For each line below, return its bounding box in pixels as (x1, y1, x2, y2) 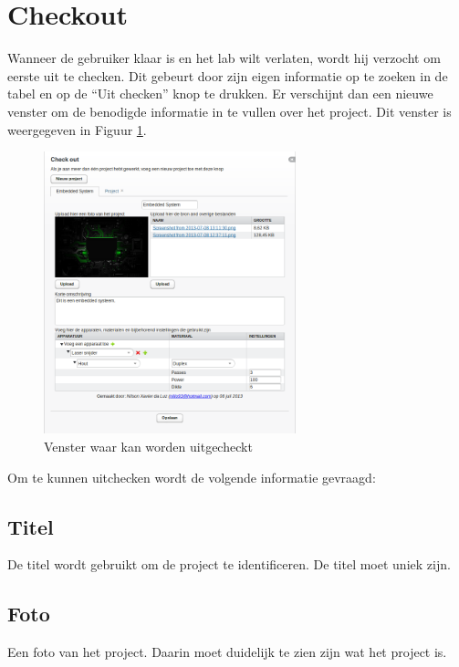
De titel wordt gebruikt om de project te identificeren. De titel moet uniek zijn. (7, 555, 451, 574)
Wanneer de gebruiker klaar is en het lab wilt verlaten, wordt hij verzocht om (7, 48, 441, 68)
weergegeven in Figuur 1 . (7, 120, 147, 139)
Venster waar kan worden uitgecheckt (44, 437, 253, 456)
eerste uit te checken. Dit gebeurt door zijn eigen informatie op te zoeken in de (7, 66, 448, 85)
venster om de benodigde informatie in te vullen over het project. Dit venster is (7, 101, 452, 120)
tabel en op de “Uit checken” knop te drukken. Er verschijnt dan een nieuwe (7, 84, 433, 103)
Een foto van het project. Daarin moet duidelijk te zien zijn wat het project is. (7, 642, 447, 662)
